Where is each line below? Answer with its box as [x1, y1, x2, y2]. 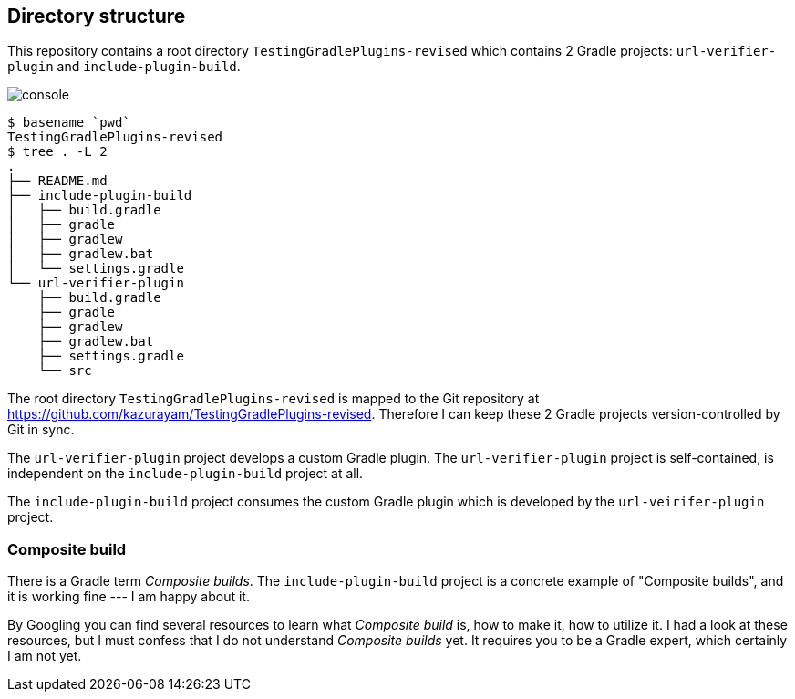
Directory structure [7, 5, 186, 27]
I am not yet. [7, 648, 82, 664]
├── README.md [7, 173, 108, 189]
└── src [37, 363, 92, 379]
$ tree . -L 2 [7, 144, 108, 160]
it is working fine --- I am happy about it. [7, 589, 250, 605]
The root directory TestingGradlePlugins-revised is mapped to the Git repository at [7, 391, 540, 407]
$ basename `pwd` [7, 115, 130, 130]
